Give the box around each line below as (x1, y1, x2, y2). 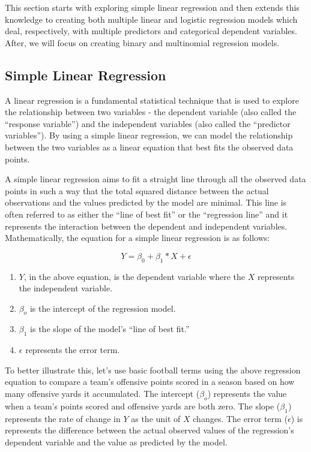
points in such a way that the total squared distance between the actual (5, 184, 269, 197)
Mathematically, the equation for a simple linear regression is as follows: (5, 231, 270, 244)
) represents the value (207, 387, 287, 400)
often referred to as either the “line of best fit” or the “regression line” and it (5, 207, 288, 220)
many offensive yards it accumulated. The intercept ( (5, 387, 200, 400)
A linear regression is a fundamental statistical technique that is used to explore (5, 94, 299, 106)
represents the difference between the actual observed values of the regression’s (5, 424, 294, 436)
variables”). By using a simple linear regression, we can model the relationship (5, 129, 293, 141)
